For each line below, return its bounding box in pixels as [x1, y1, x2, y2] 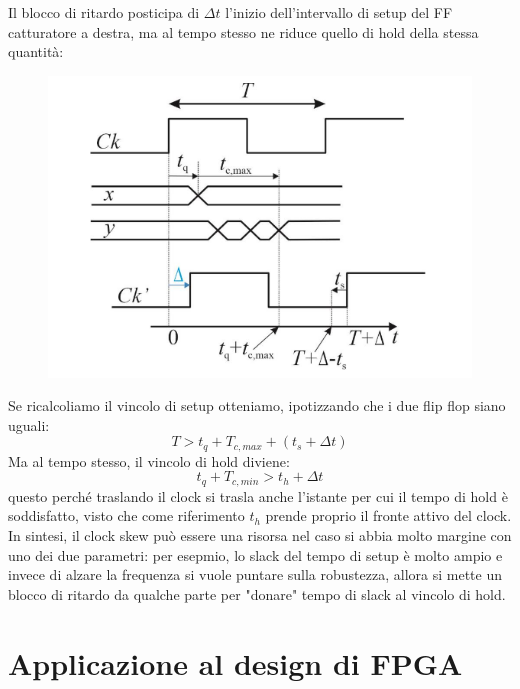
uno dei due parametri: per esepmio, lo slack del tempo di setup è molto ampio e [8, 544, 503, 565]
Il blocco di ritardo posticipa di [8, 2, 200, 22]
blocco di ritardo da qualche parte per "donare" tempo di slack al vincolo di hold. [8, 583, 506, 604]
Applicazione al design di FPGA [8, 642, 463, 683]
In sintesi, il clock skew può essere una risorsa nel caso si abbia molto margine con [8, 525, 512, 546]
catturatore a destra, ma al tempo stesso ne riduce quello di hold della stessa [8, 21, 479, 42]
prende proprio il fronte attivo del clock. [265, 505, 512, 526]
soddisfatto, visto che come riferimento [8, 505, 245, 526]
